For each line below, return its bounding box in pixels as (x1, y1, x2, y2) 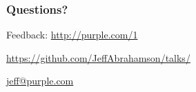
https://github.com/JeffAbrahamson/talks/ (6, 50, 190, 65)
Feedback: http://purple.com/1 (6, 27, 138, 42)
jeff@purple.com (6, 73, 74, 88)
